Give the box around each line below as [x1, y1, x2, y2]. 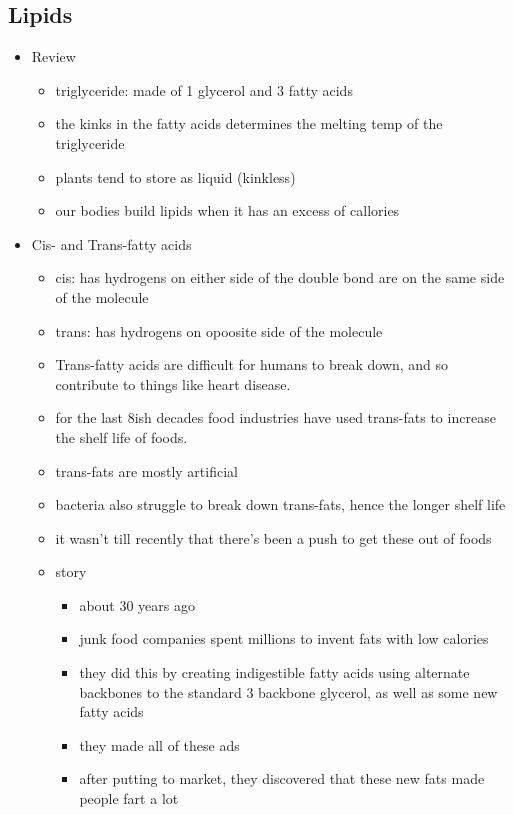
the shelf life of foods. [55, 426, 188, 447]
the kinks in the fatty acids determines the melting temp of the [55, 113, 443, 134]
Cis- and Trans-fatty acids [31, 233, 192, 254]
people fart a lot [79, 788, 179, 809]
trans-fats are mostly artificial [55, 460, 238, 481]
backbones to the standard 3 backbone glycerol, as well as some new [79, 681, 498, 702]
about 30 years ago [79, 594, 196, 615]
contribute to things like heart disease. [55, 373, 291, 394]
